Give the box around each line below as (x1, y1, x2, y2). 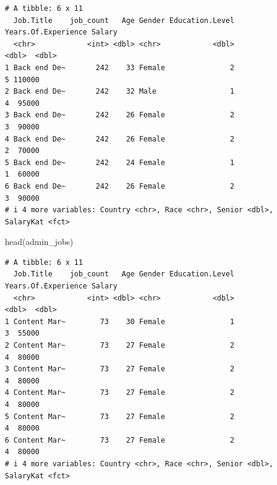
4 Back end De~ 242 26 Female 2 (5, 134, 235, 143)
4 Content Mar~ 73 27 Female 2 (5, 388, 235, 397)
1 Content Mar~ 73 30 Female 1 (5, 317, 235, 326)
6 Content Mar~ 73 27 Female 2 (5, 435, 235, 444)
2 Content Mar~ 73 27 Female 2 (5, 341, 235, 350)
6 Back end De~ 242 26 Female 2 (5, 181, 235, 190)
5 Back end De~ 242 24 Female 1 (5, 158, 235, 167)
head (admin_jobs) (5, 235, 73, 248)
